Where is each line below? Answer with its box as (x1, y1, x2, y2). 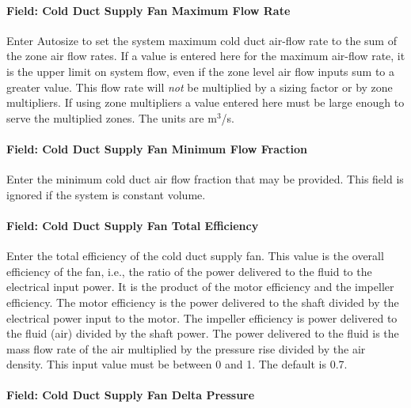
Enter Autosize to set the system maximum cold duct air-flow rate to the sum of (6, 32, 397, 48)
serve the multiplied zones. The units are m (6, 109, 217, 126)
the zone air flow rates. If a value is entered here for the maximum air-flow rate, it (6, 47, 405, 64)
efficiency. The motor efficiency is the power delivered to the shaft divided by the (6, 293, 399, 310)
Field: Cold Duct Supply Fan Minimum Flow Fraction (6, 140, 307, 157)
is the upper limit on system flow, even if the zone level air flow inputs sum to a (6, 62, 395, 79)
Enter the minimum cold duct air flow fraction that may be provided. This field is (6, 171, 404, 187)
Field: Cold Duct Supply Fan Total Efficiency (6, 217, 259, 233)
